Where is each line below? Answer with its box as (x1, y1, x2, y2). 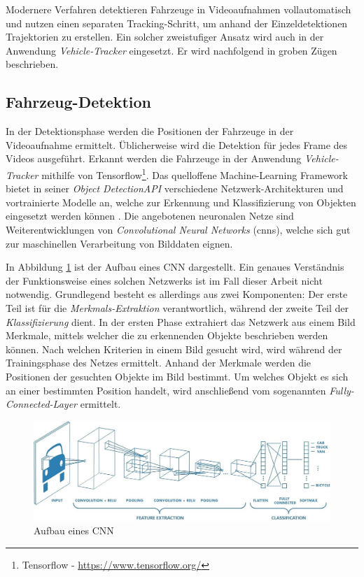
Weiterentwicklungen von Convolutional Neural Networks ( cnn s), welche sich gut (6, 222, 351, 236)
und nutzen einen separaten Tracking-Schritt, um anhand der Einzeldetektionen (6, 15, 348, 30)
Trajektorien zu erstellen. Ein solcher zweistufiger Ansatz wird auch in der (6, 29, 324, 44)
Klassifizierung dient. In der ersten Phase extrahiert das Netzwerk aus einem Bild (6, 314, 356, 329)
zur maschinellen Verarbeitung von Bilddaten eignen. (6, 236, 233, 250)
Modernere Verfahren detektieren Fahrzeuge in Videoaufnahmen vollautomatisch (6, 2, 351, 16)
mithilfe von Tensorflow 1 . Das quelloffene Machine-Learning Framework (41, 165, 348, 182)
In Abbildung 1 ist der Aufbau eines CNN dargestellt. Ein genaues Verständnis (6, 259, 344, 274)
